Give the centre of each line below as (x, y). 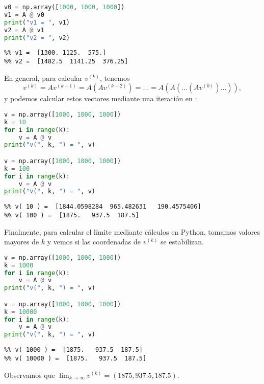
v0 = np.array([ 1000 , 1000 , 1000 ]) (64, 7)
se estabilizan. (182, 242)
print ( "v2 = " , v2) (37, 38)
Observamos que (30, 375)
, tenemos (115, 77)
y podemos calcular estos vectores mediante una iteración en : (101, 98)
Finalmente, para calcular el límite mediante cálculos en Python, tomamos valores (132, 231)
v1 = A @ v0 (24, 15)
